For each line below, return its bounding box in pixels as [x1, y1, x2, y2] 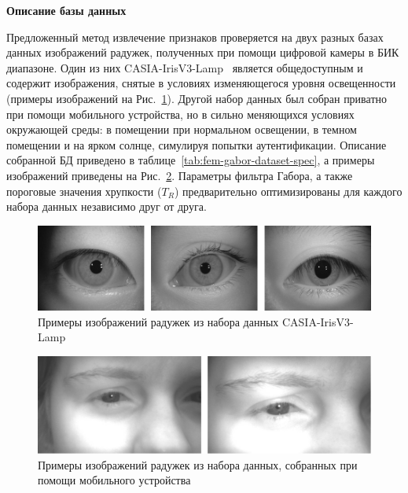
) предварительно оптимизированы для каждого [174, 182, 402, 199]
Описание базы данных [6, 2, 127, 18]
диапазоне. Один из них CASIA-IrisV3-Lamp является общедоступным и [6, 59, 363, 75]
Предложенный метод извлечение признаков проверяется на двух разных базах [6, 28, 384, 45]
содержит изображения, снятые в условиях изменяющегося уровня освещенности [6, 75, 396, 91]
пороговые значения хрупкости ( [6, 182, 162, 199]
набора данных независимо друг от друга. [6, 198, 207, 215]
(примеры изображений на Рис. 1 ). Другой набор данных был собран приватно [6, 90, 388, 106]
